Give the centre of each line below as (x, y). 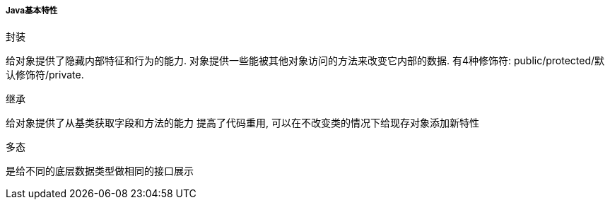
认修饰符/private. (45, 75)
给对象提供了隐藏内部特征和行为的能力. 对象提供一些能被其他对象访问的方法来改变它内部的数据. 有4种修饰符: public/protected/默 (305, 61)
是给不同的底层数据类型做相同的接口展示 (100, 171)
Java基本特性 (32, 11)
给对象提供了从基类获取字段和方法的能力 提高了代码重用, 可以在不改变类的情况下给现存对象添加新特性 (242, 123)
